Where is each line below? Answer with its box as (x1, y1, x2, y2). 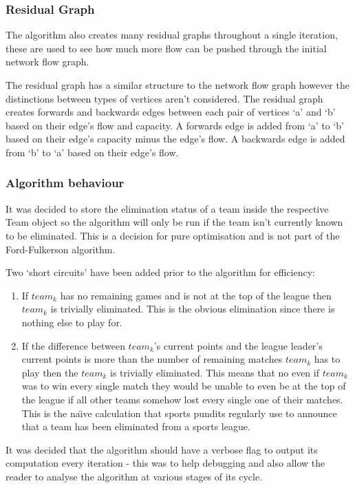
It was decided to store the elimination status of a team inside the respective (6, 201, 329, 215)
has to (314, 352, 341, 366)
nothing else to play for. (21, 315, 122, 329)
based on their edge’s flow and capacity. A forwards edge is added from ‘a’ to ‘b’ (6, 118, 345, 132)
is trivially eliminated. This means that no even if (109, 365, 319, 379)
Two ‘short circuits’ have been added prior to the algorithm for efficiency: (6, 265, 315, 279)
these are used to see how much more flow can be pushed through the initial (6, 41, 327, 55)
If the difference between (21, 338, 125, 352)
